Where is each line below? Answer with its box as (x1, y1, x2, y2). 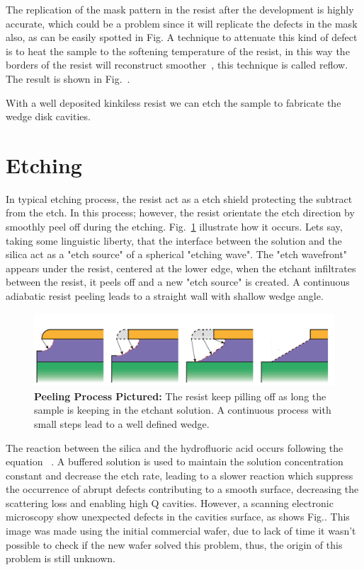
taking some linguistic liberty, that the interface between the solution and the (6, 233, 342, 248)
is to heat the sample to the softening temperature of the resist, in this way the (6, 43, 350, 58)
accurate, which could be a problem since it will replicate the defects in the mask (6, 16, 358, 30)
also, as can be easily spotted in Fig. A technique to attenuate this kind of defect (6, 30, 358, 45)
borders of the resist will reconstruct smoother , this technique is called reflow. (6, 57, 348, 72)
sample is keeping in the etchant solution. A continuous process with (34, 402, 331, 417)
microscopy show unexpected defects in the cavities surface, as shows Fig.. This (6, 509, 350, 524)
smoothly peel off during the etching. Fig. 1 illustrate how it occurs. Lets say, (6, 219, 343, 234)
